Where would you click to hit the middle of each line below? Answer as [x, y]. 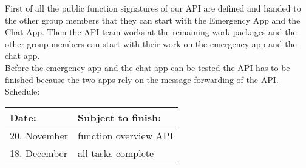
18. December [39, 153]
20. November [39, 135]
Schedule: [22, 91]
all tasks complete [116, 153]
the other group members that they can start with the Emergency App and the [153, 20]
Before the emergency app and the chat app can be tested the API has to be [148, 67]
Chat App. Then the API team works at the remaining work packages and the [151, 32]
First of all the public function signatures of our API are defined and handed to [153, 8]
